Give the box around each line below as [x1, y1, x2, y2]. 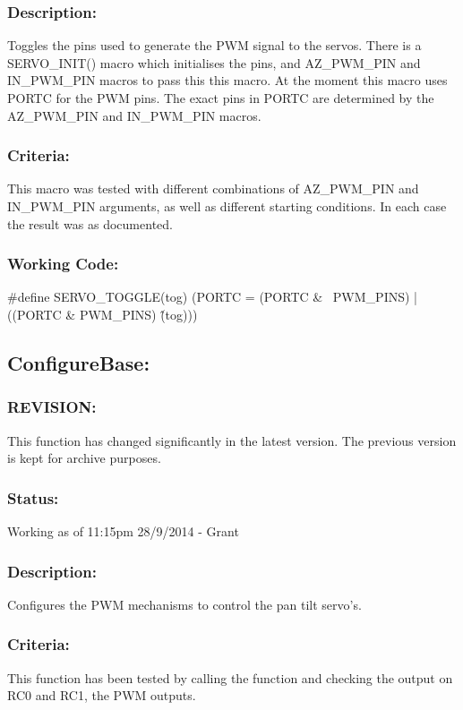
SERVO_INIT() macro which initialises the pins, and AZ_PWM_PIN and [7, 53, 421, 72]
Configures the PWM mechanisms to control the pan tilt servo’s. [7, 595, 362, 613]
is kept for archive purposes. [7, 449, 161, 467]
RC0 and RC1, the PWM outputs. [7, 686, 196, 705]
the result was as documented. [7, 214, 173, 233]
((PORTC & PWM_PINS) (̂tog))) [7, 305, 198, 323]
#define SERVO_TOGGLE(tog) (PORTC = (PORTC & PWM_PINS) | [7, 287, 417, 306]
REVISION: [7, 396, 97, 418]
